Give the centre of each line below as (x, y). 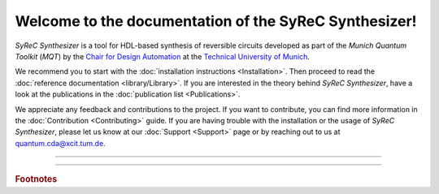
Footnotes (36, 179)
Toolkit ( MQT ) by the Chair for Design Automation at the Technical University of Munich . (163, 56)
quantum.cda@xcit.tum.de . (60, 143)
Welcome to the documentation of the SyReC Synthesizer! (216, 21)
